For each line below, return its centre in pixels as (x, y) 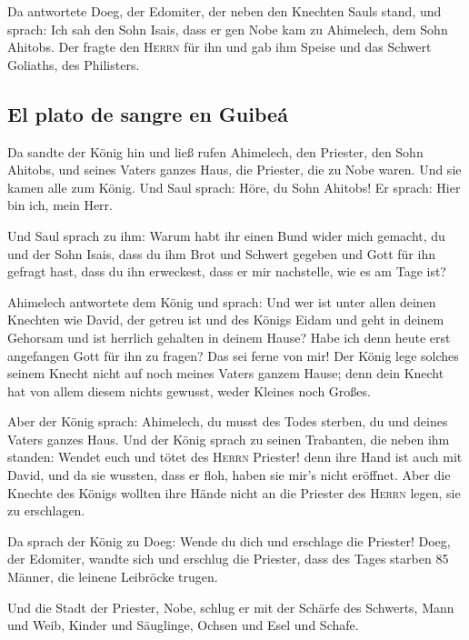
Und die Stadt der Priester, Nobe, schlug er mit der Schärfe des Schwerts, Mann (231, 607)
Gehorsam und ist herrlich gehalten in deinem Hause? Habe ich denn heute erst (229, 337)
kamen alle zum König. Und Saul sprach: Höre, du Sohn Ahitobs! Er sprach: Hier (234, 187)
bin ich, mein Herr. (60, 205)
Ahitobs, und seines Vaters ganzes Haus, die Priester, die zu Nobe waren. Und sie (234, 170)
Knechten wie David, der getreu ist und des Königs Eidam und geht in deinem (226, 320)
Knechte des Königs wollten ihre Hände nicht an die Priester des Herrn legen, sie (234, 492)
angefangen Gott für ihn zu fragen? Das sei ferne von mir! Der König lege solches (233, 355)
